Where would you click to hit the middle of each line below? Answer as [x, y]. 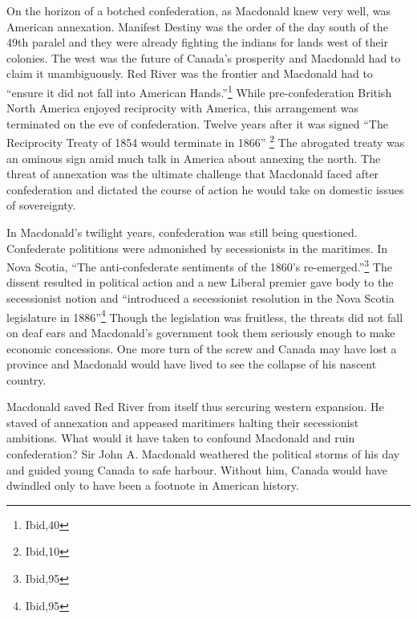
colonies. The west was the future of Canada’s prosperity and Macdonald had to [204, 57]
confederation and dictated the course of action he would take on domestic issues [205, 189]
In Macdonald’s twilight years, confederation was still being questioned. [182, 232]
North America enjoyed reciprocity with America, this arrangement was [183, 108]
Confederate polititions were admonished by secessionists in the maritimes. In [197, 248]
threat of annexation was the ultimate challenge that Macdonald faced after [193, 174]
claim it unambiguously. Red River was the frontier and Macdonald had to [190, 73]
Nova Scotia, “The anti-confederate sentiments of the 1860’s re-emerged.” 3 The [199, 265]
